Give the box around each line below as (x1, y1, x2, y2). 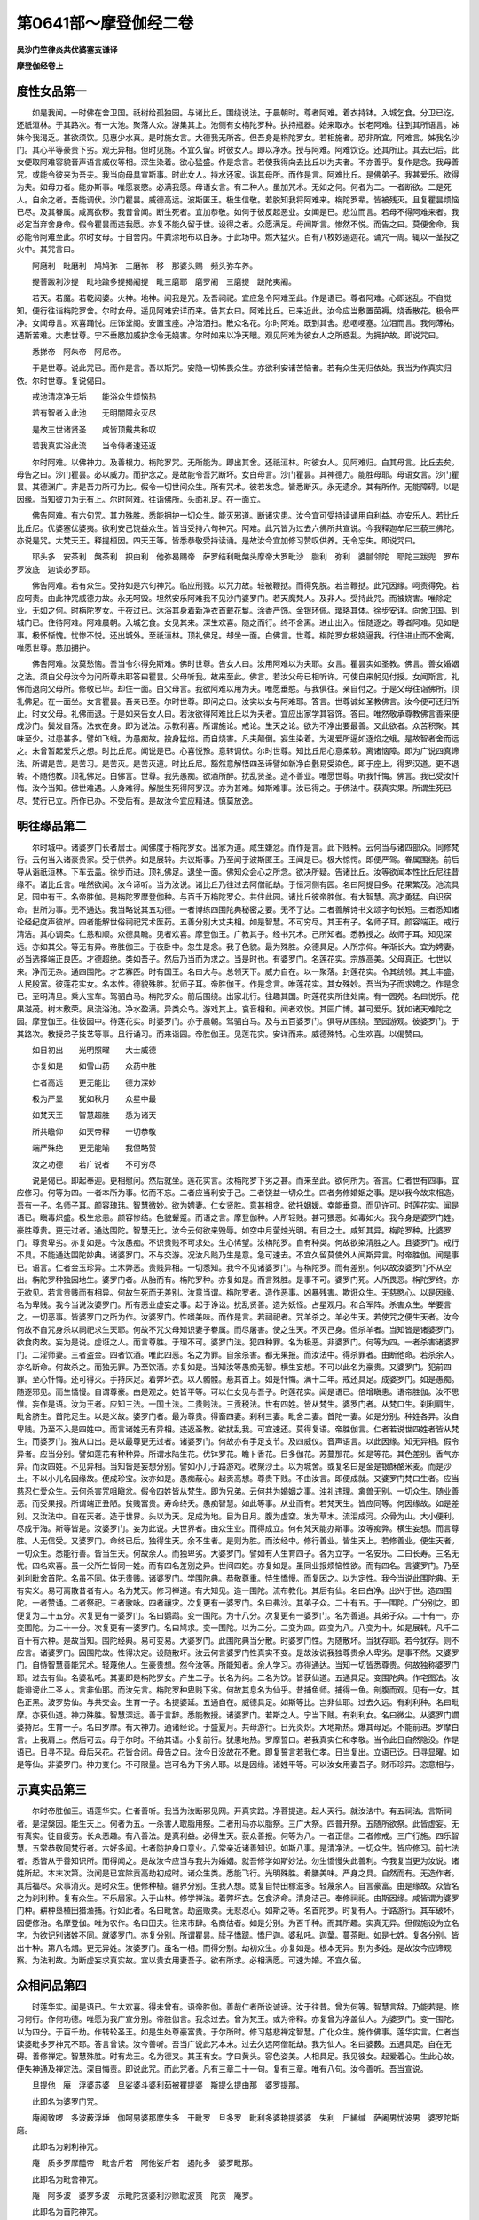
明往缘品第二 (16, 818, 87, 834)
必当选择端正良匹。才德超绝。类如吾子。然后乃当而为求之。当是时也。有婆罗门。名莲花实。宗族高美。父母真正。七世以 (16, 954, 452, 964)
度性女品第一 (16, 83, 87, 99)
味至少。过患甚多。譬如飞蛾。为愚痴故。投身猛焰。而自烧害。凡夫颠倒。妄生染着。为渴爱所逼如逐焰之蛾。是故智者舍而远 (16, 733, 459, 743)
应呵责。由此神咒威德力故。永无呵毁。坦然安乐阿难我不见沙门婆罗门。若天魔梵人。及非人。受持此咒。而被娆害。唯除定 (16, 592, 452, 603)
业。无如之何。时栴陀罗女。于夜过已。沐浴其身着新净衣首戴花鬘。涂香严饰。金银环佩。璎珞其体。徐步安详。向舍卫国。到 (16, 605, 459, 615)
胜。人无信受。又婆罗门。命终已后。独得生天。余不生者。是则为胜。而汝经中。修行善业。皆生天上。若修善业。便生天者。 (16, 1535, 459, 1546)
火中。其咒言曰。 (16, 244, 79, 255)
